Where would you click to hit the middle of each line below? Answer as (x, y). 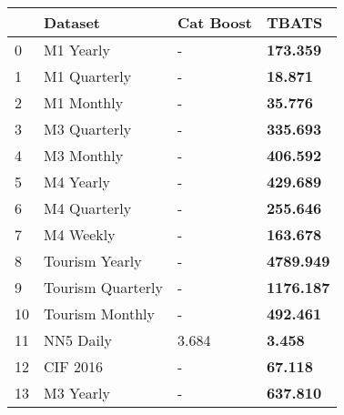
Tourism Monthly (99, 314)
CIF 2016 (74, 366)
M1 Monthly (84, 102)
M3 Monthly (84, 155)
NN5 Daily (78, 340)
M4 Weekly (80, 234)
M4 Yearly (77, 182)
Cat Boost (214, 22)
